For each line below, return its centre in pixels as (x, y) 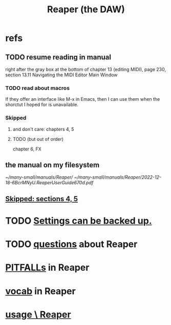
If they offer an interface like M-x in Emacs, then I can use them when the (83, 99)
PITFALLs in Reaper (47, 268)
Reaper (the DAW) (86, 9)
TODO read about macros (38, 88)
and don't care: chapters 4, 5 (43, 129)
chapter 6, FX (27, 149)
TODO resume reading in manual (58, 57)
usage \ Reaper (38, 315)
